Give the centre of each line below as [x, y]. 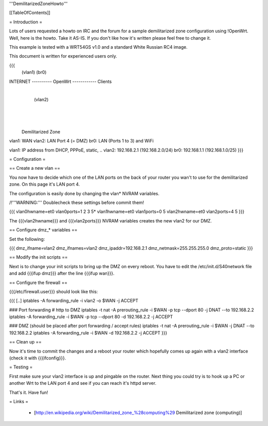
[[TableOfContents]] [30, 13]
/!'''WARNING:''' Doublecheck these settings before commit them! [77, 202]
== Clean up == [25, 342]
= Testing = [21, 367]
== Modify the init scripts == [38, 257]
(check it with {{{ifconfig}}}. [38, 358]
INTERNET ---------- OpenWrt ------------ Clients [60, 81]
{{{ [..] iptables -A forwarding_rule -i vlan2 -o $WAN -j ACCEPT [74, 301]
